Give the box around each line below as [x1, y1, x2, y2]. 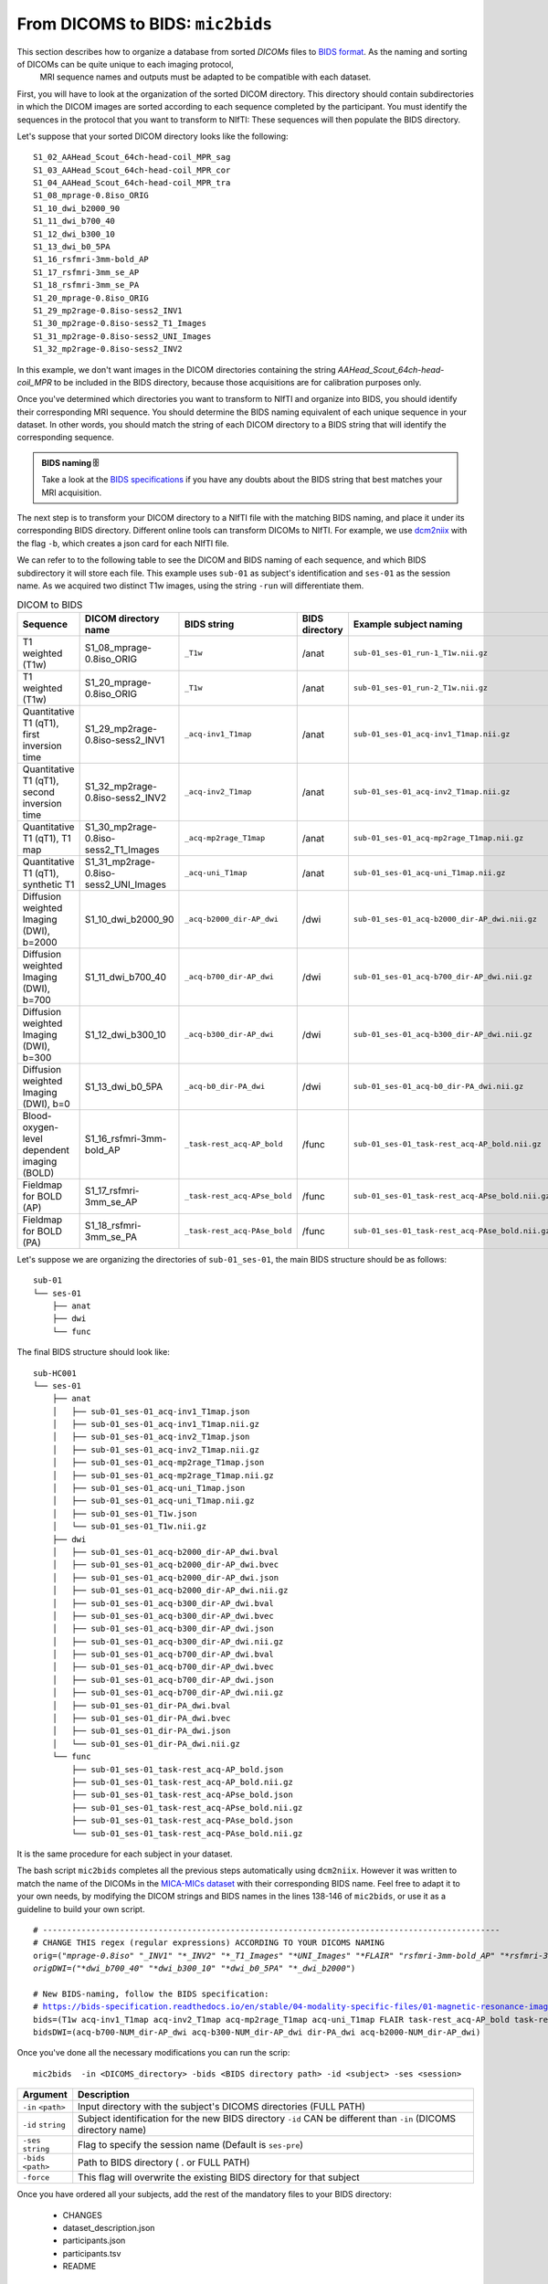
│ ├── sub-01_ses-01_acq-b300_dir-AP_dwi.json [51, 1623, 274, 1634]
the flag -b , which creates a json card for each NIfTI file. [16, 537, 230, 548]
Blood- [22, 1109, 52, 1122]
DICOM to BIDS [16, 598, 83, 611]
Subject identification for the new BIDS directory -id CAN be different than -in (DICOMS [78, 2112, 457, 2125]
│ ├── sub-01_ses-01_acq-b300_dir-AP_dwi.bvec [51, 1611, 274, 1621]
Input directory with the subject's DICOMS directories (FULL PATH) [78, 2100, 365, 2113]
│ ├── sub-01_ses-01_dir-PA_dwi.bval [51, 1700, 231, 1710]
